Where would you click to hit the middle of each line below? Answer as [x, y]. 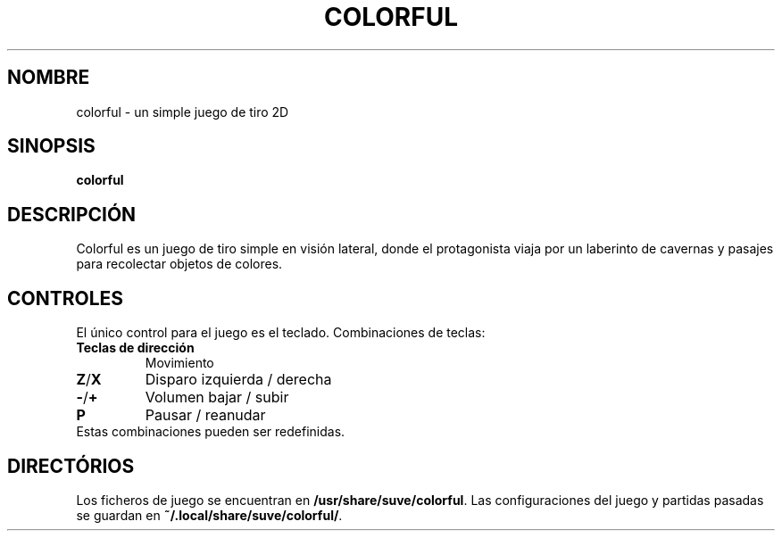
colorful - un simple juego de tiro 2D [183, 112]
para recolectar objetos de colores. [179, 264]
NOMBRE [49, 78]
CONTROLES [66, 298]
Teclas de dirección [135, 348]
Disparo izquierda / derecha [238, 380]
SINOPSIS [51, 146]
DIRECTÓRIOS [71, 466]
